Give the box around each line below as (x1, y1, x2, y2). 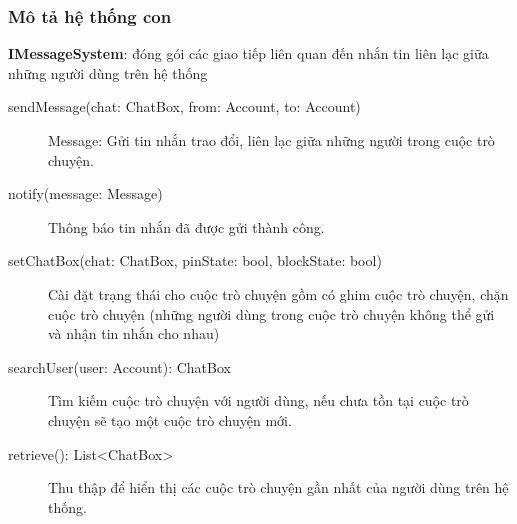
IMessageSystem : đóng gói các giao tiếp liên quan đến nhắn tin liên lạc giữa (8, 43, 489, 64)
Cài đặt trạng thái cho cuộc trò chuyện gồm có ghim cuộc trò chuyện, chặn (48, 283, 509, 304)
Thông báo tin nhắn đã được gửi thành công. (48, 216, 325, 237)
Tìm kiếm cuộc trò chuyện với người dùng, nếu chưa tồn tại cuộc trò (48, 390, 469, 411)
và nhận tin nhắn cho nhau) (48, 323, 220, 344)
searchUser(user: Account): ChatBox (8, 356, 231, 377)
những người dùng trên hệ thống (8, 62, 208, 83)
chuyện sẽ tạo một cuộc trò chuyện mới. (48, 409, 292, 430)
